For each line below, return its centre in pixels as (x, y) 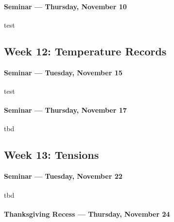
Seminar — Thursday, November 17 (65, 110)
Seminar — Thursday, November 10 (65, 6)
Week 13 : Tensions (52, 155)
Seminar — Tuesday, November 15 (63, 72)
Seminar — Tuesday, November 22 (63, 176)
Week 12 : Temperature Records (85, 51)
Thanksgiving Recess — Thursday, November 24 (87, 213)
